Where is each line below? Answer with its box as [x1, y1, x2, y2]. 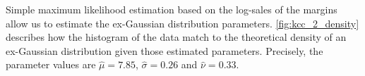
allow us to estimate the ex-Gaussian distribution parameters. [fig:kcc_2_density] [6, 15, 359, 30]
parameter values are [6, 57, 96, 72]
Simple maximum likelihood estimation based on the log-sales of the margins [6, 2, 337, 16]
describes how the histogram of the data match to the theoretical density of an [6, 30, 347, 44]
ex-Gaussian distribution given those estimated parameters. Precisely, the [6, 43, 323, 58]
